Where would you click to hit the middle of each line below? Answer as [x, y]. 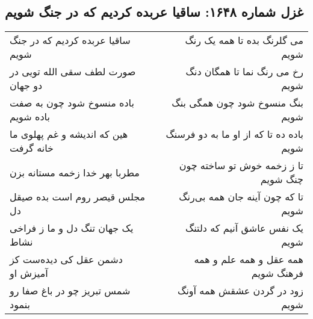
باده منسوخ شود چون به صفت [72, 103]
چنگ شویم [282, 179]
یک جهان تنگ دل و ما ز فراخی [72, 228]
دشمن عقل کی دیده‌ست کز [66, 259]
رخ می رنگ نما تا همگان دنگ [244, 72]
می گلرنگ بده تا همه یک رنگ [244, 40]
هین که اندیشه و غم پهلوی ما [69, 134]
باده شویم [30, 117]
